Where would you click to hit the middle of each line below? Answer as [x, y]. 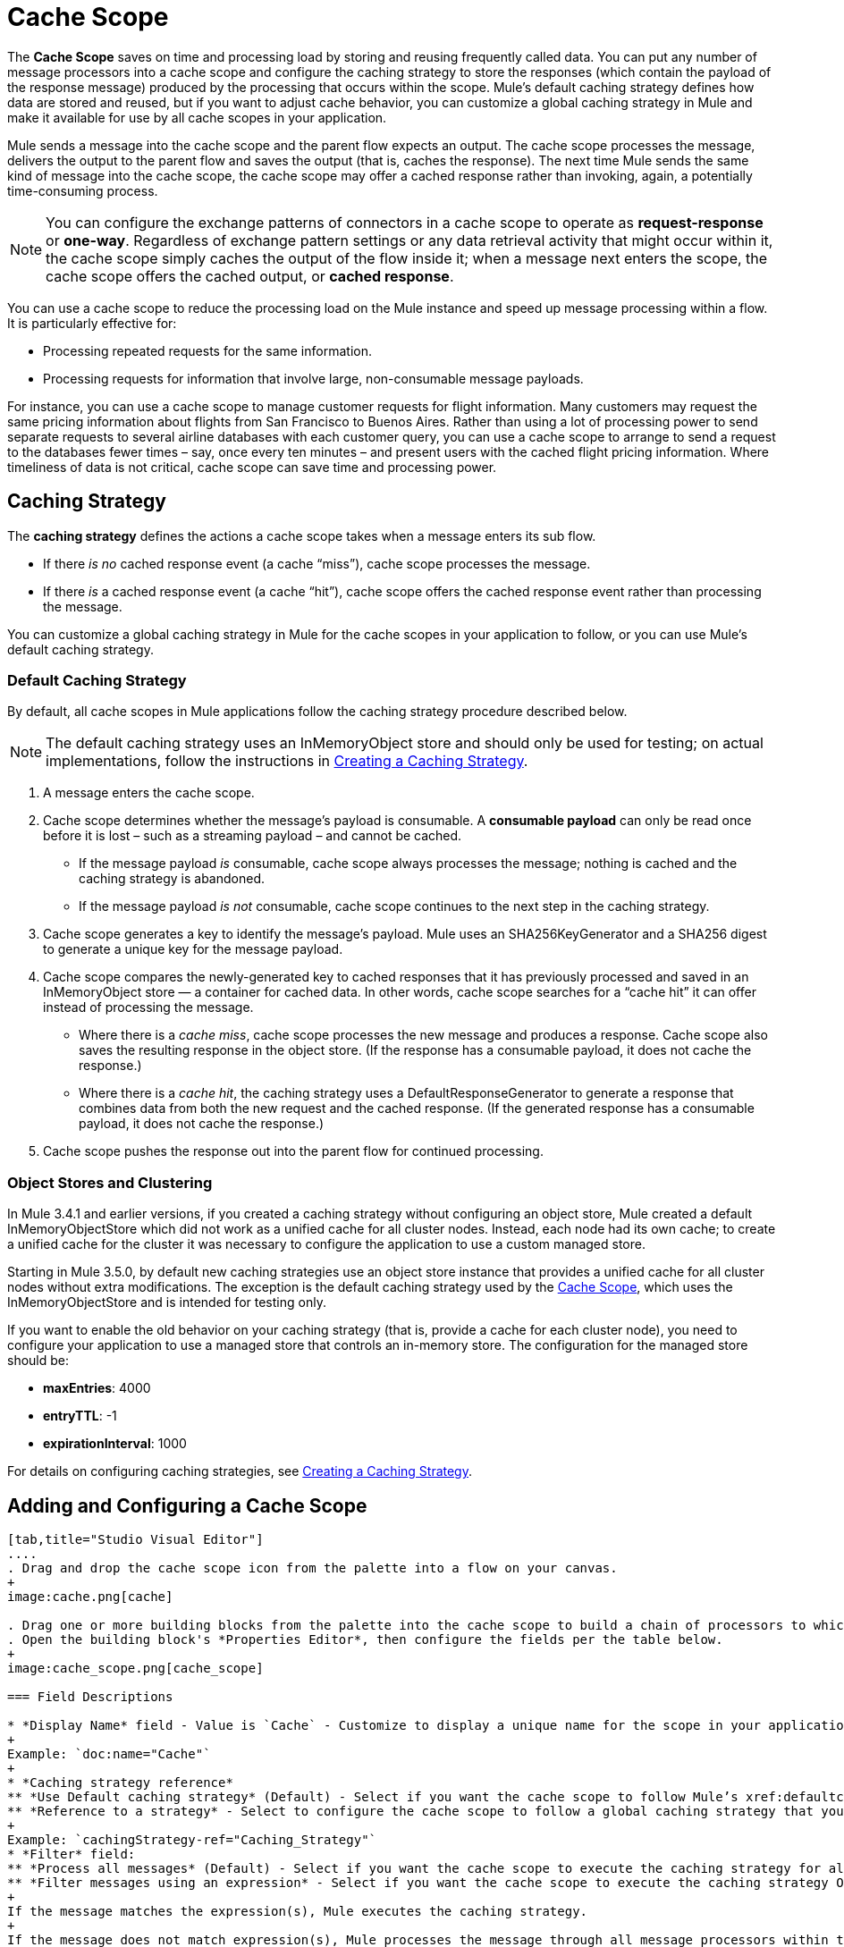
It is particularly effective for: [92, 323]
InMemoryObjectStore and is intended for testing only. [167, 1302]
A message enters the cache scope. [149, 793]
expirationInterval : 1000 [115, 1444]
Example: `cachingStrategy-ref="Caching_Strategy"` [192, 1839]
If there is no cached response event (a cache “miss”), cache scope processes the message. [317, 563]
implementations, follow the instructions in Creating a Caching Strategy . [287, 761]
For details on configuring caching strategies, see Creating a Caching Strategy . [240, 1471]
